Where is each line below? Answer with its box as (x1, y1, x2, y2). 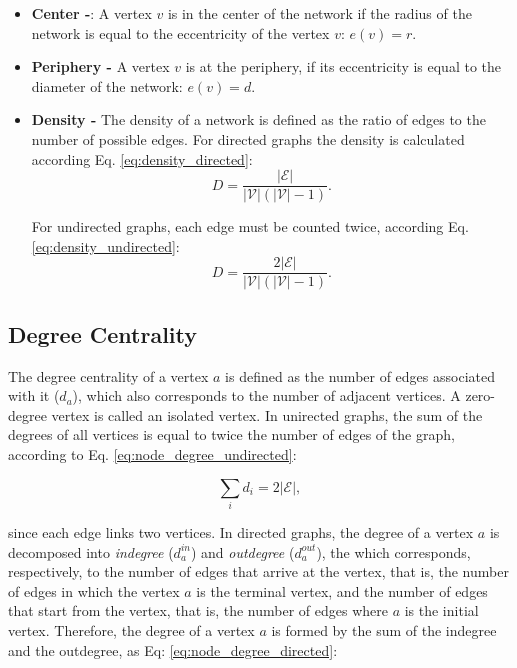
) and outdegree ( (190, 541, 295, 562)
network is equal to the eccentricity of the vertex (31, 22, 330, 43)
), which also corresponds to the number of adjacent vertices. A (72, 385, 461, 406)
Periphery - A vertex (31, 56, 170, 77)
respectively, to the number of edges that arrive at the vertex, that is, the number (8, 561, 509, 582)
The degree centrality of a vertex (8, 365, 209, 386)
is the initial (404, 600, 479, 621)
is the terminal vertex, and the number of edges (196, 580, 488, 601)
